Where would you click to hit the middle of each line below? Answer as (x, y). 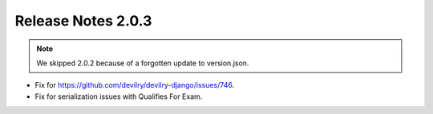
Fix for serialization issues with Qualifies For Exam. (119, 96)
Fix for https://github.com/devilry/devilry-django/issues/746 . (135, 85)
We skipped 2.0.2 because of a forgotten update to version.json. (143, 63)
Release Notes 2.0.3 (83, 21)
